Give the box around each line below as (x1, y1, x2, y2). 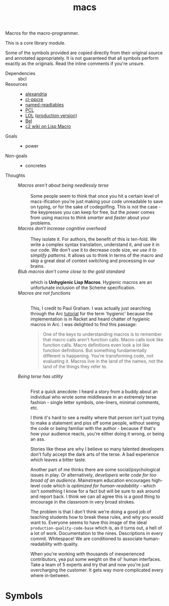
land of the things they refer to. (42, 364, 107, 370)
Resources (5, 81, 28, 87)
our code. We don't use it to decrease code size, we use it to (30, 247, 157, 253)
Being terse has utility (18, 373, 63, 379)
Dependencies (5, 70, 36, 77)
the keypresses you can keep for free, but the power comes (30, 209, 155, 216)
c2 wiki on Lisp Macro (25, 123, 71, 129)
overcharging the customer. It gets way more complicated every (30, 567, 163, 573)
